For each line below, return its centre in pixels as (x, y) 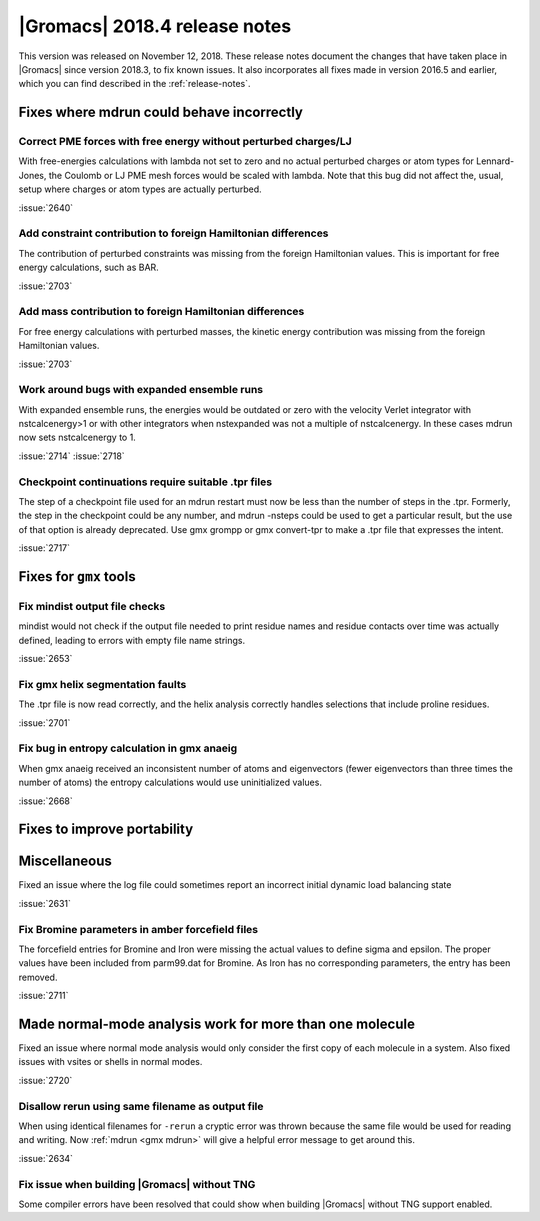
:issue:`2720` (45, 1080)
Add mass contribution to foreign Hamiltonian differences (161, 312)
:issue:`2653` (45, 659)
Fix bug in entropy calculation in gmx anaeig (128, 748)
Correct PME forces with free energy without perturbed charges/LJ (185, 142)
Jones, (32, 175)
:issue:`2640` (46, 207)
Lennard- (495, 161)
